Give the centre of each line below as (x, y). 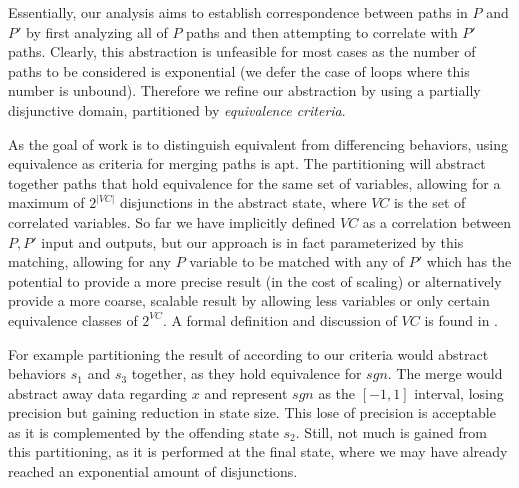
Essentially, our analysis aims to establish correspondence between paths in (238, 12)
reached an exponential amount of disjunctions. (153, 471)
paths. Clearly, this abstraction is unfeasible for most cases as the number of (242, 51)
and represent (246, 392)
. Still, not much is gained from (391, 431)
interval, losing (459, 392)
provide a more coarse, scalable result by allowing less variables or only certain (249, 300)
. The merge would (445, 373)
